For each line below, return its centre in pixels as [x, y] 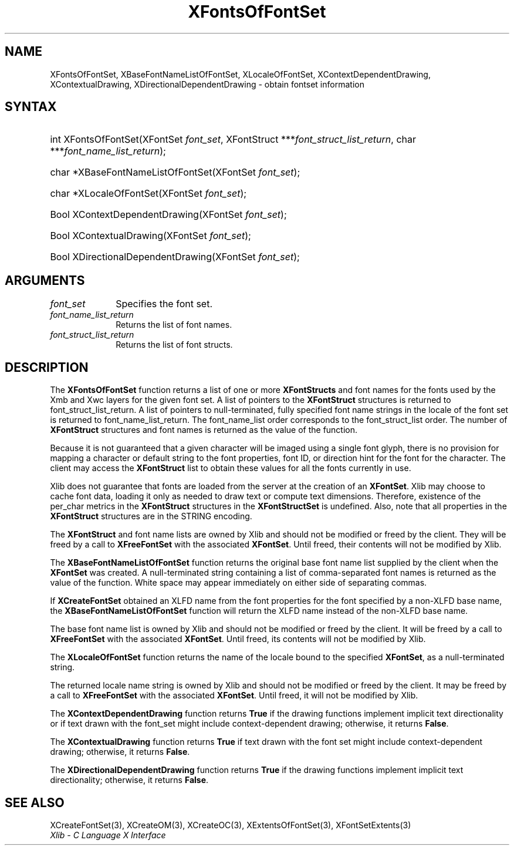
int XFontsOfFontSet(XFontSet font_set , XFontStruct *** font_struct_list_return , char [233, 140]
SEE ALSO [35, 802]
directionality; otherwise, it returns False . [129, 780]
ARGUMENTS [45, 280]
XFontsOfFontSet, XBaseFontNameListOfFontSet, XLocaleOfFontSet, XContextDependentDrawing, [240, 74]
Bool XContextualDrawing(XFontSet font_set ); [151, 236]
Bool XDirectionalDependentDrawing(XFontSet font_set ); [175, 257]
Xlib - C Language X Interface [108, 835]
